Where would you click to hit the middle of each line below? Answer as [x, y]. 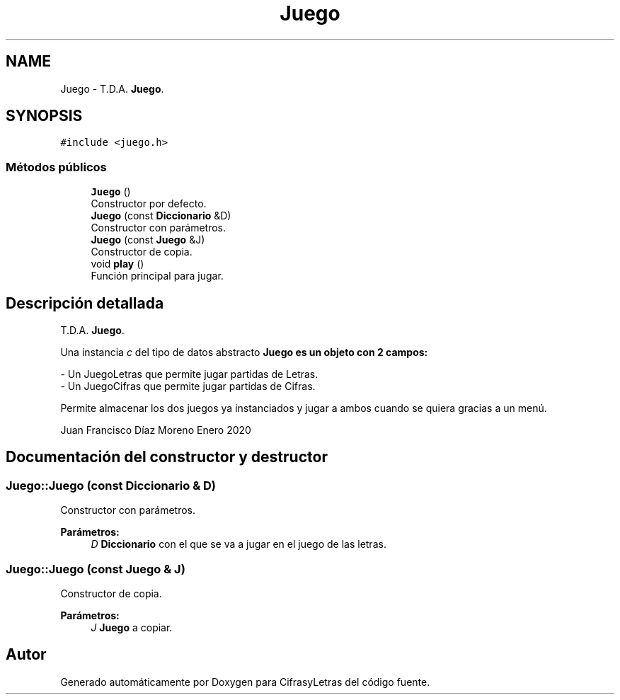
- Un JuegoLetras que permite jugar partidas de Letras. [189, 374]
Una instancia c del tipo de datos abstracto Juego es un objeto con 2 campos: [244, 352]
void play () [117, 264]
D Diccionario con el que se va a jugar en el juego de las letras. [239, 544]
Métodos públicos [56, 167]
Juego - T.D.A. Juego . [112, 88]
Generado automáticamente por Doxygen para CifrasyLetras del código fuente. [245, 682]
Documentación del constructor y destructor [167, 457]
